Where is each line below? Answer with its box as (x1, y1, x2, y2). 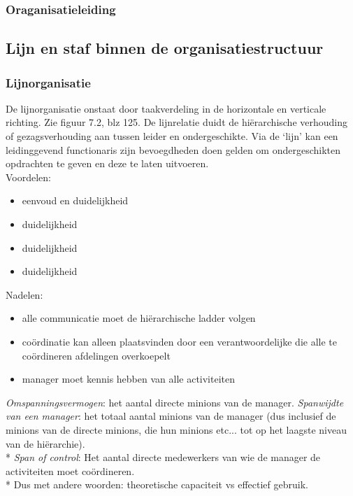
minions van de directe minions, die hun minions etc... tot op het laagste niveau (6, 422, 347, 437)
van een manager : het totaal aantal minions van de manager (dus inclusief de (6, 409, 336, 423)
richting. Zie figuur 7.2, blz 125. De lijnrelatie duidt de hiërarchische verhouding (6, 115, 348, 129)
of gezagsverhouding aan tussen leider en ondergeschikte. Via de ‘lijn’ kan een (6, 129, 338, 143)
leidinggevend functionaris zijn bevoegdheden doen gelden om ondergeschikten (6, 142, 340, 157)
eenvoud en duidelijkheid (22, 193, 129, 208)
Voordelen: (6, 169, 52, 184)
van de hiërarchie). (6, 436, 85, 451)
